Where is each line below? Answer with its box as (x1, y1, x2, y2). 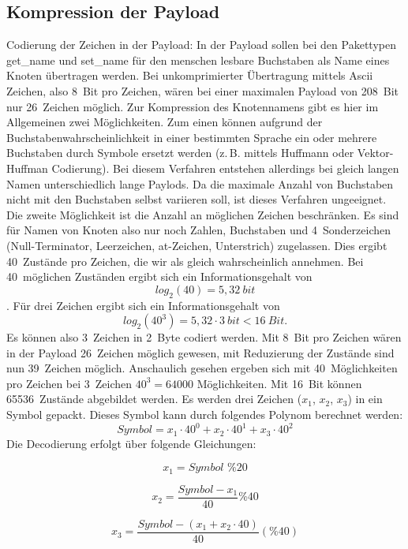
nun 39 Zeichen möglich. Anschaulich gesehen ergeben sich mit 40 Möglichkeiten (6, 360, 398, 376)
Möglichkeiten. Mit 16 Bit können (197, 375, 362, 391)
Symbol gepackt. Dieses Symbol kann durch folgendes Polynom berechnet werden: (6, 406, 403, 423)
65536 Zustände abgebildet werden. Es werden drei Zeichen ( (6, 390, 302, 407)
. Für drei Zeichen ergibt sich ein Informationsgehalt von (6, 297, 280, 313)
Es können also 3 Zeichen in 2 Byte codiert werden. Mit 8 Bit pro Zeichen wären (6, 329, 402, 345)
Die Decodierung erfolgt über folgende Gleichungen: (6, 435, 256, 451)
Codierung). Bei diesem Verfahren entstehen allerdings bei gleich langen (51, 159, 399, 176)
